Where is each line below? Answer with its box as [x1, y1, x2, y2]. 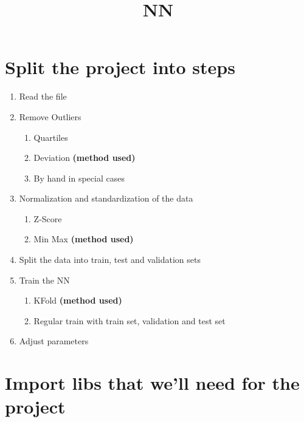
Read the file [19, 90, 67, 103]
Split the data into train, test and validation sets [19, 253, 201, 266]
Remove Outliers [19, 110, 81, 123]
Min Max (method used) [33, 233, 134, 245]
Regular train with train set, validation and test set [33, 314, 226, 327]
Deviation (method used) [33, 151, 136, 164]
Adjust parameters [19, 335, 89, 347]
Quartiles [33, 131, 68, 143]
